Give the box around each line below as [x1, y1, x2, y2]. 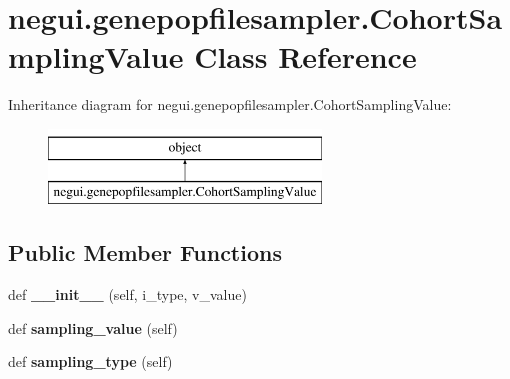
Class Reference [194, 36, 417, 77]
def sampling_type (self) [8, 351, 173, 372]
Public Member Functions [8, 237, 282, 268]
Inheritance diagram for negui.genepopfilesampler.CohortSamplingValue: [8, 94, 452, 115]
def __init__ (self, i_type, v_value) [8, 284, 247, 305]
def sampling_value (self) [8, 317, 178, 338]
